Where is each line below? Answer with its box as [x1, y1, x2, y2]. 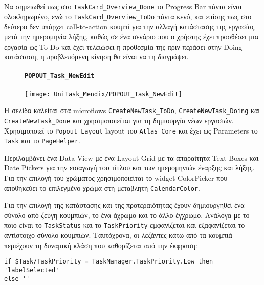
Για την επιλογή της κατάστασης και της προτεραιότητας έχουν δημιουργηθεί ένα [4, 200, 245, 210]
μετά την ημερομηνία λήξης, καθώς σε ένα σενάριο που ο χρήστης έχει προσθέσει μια [4, 31, 258, 41]
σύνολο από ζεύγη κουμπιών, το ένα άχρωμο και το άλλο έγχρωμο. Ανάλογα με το [4, 209, 250, 220]
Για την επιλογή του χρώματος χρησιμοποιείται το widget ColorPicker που [4, 172, 228, 183]
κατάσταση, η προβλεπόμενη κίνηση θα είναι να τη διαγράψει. [4, 51, 189, 62]
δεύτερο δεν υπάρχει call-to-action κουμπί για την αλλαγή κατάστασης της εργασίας [4, 21, 255, 32]
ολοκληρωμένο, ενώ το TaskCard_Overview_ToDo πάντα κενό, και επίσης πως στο [4, 11, 252, 21]
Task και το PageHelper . [4, 135, 80, 146]
